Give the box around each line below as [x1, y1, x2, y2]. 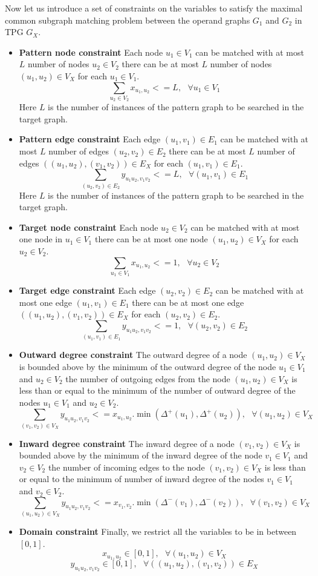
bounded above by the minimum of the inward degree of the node [19, 449, 262, 462]
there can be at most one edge [132, 296, 244, 308]
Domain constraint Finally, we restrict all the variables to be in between [19, 525, 297, 537]
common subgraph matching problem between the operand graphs [5, 13, 250, 26]
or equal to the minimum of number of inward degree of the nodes [19, 472, 264, 485]
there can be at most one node [94, 233, 208, 245]
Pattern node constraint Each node [19, 45, 163, 58]
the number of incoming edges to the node [48, 460, 205, 473]
